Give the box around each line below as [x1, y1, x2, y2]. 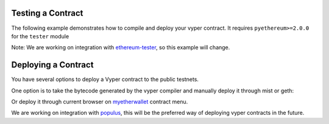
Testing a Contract [11, 8, 83, 18]
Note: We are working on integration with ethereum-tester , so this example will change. [11, 44, 230, 51]
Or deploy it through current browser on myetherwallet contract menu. [11, 98, 188, 105]
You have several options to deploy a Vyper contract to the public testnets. [11, 76, 199, 83]
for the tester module [11, 32, 69, 40]
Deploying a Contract [11, 60, 94, 70]
